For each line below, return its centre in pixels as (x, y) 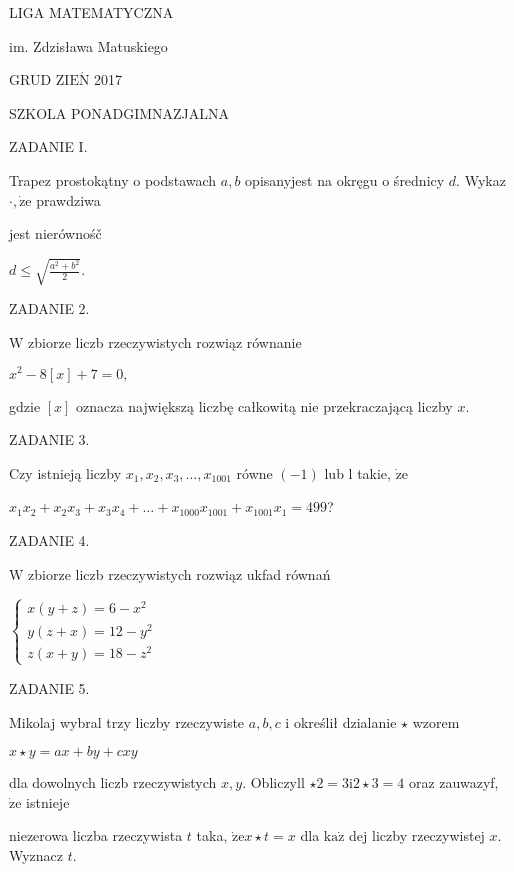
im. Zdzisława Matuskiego (88, 45)
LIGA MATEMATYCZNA (91, 12)
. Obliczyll (273, 782)
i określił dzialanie (341, 721)
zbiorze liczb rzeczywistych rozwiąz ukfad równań (179, 573)
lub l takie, (357, 472)
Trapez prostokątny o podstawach (113, 179)
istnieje (48, 801)
